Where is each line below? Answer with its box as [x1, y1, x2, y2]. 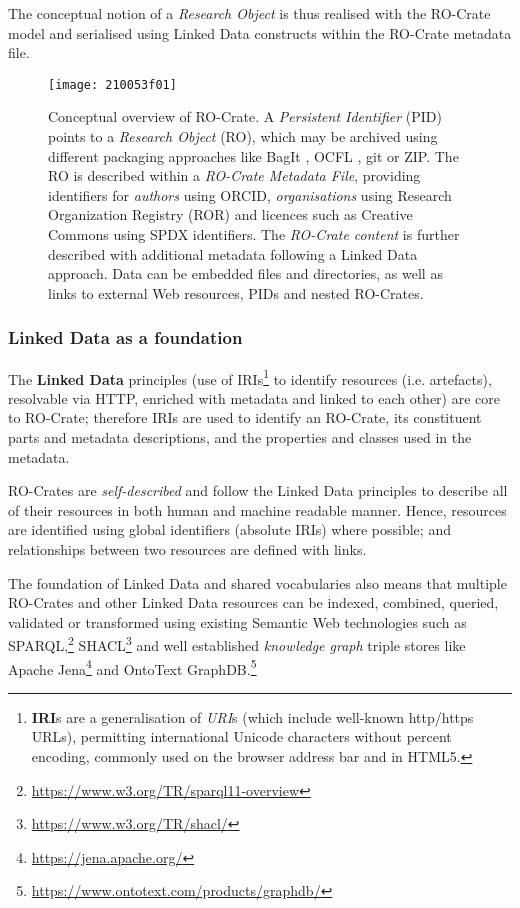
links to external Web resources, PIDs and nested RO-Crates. [48, 282, 424, 303]
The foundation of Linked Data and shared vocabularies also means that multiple [8, 572, 507, 593]
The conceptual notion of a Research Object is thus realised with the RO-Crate [8, 3, 491, 23]
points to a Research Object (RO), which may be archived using [48, 126, 438, 147]
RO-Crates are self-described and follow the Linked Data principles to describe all [8, 480, 508, 501]
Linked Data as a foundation [8, 325, 243, 350]
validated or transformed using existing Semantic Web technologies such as [8, 611, 467, 632]
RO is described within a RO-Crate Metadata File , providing [48, 165, 421, 186]
